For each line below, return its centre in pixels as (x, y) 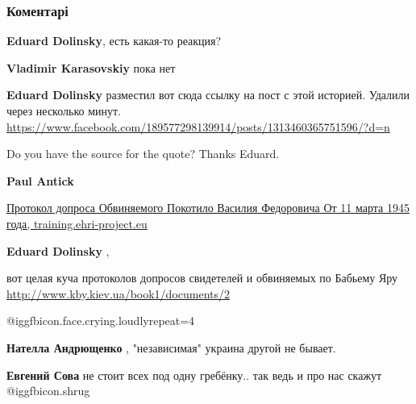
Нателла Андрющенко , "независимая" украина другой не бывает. (171, 347)
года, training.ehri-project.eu (77, 223)
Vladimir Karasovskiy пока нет (91, 67)
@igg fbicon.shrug (48, 391)
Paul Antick (40, 180)
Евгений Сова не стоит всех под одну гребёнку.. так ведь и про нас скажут (194, 375)
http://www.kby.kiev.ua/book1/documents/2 (119, 293)
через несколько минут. (64, 110)
